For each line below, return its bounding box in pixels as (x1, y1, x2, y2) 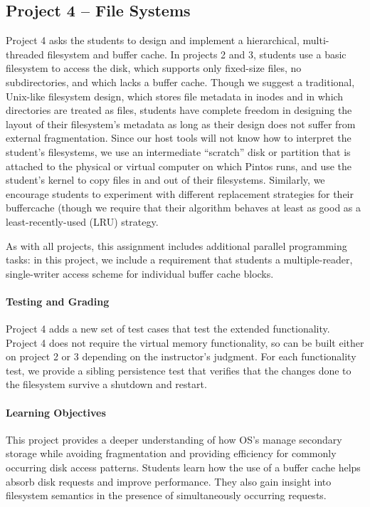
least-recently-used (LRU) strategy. (6, 214, 159, 229)
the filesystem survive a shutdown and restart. (6, 377, 207, 392)
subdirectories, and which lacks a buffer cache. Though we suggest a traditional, (6, 74, 355, 89)
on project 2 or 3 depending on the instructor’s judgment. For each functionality (6, 349, 356, 364)
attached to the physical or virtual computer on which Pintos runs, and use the (6, 158, 352, 173)
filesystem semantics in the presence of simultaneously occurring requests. (6, 488, 327, 503)
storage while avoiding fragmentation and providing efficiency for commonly (6, 446, 337, 461)
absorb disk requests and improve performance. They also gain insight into (6, 474, 332, 488)
